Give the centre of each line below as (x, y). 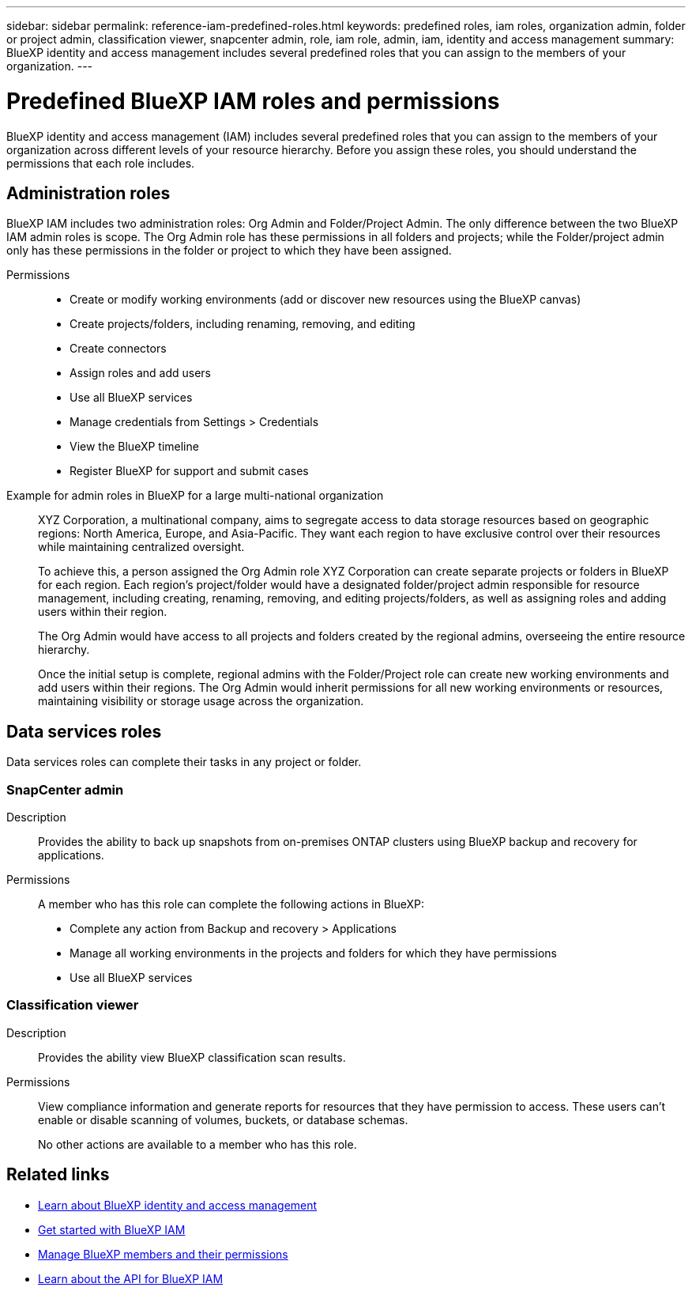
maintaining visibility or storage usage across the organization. (201, 701)
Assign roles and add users (141, 373)
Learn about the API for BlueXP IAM (131, 1278)
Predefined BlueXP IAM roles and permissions (253, 101)
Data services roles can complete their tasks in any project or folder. (184, 762)
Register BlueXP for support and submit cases (189, 471)
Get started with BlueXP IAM (112, 1229)
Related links (58, 1175)
